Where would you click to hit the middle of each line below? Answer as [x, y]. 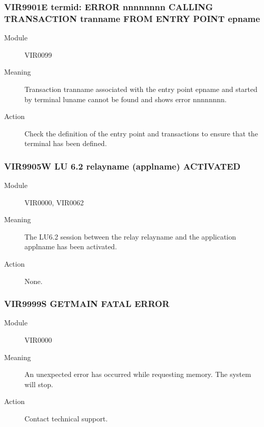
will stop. [39, 384]
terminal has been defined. [66, 143]
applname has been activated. [71, 246]
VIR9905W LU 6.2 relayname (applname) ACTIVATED [122, 166]
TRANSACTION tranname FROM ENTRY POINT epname [132, 18]
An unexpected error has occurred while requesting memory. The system [138, 374]
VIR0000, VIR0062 [54, 202]
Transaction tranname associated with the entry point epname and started [141, 89]
